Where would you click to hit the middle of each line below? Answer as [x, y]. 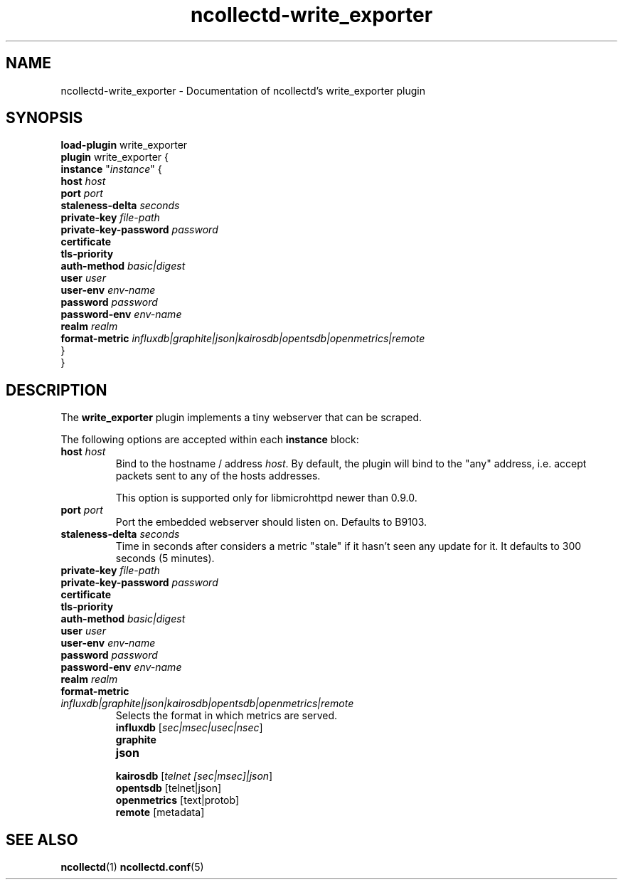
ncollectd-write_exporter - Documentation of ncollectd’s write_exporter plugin [243, 90]
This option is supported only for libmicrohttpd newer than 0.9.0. [266, 498]
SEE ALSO [42, 839]
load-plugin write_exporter [124, 145]
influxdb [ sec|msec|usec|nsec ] [189, 728]
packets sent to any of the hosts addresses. [218, 476]
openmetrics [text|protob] [177, 800]
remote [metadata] [160, 812]
